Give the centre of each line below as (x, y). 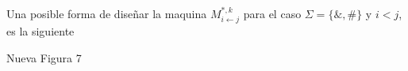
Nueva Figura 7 (44, 58)
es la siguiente (40, 31)
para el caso (272, 13)
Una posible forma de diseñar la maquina (107, 13)
